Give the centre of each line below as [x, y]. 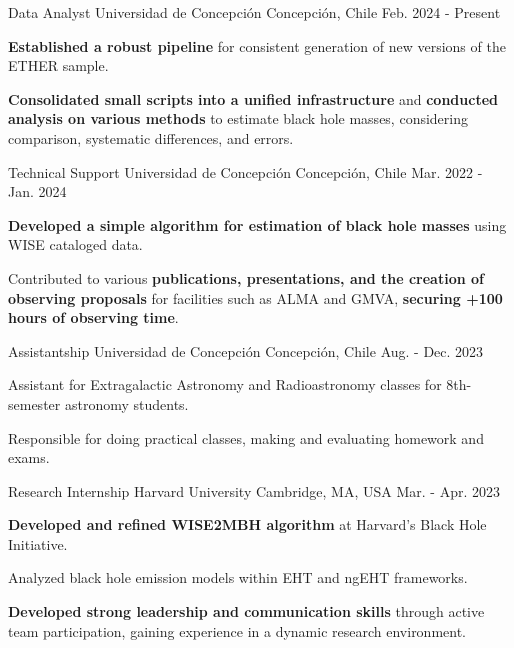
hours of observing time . [93, 317]
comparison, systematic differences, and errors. [151, 137]
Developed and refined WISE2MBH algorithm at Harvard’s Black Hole [247, 524]
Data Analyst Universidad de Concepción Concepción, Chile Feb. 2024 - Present [254, 12]
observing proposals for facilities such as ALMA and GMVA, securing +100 [255, 297]
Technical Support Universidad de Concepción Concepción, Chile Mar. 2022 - [245, 171]
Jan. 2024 [37, 191]
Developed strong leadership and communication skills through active [246, 611]
